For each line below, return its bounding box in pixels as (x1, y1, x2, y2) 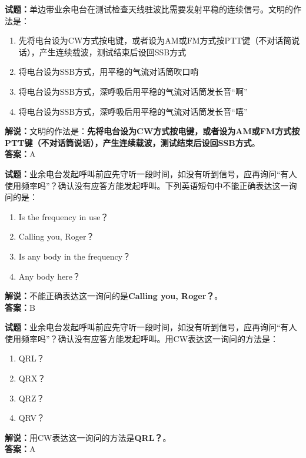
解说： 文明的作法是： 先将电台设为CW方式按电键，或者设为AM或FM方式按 (5, 125, 300, 137)
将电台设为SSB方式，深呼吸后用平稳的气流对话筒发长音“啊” (18, 85, 248, 97)
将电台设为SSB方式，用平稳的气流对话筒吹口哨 (18, 65, 199, 78)
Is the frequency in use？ (18, 210, 109, 223)
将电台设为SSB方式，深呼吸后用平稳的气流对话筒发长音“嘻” (18, 105, 248, 117)
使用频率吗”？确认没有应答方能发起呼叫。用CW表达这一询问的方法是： (5, 332, 279, 344)
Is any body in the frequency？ (18, 250, 131, 262)
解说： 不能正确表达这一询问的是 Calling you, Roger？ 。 (5, 290, 223, 302)
